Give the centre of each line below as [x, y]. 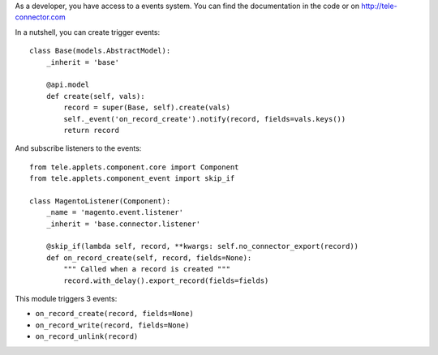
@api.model [68, 85]
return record [92, 130]
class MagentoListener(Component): [100, 201]
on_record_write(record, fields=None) [112, 325]
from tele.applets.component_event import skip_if [132, 179]
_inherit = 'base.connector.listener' [123, 224]
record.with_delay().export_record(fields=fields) [166, 280]
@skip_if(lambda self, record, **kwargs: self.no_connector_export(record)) [202, 246]
